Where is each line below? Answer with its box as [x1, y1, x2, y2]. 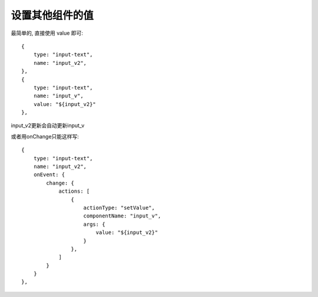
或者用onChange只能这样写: [11, 133, 79, 140]
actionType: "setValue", [83, 204, 155, 211]
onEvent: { [33, 171, 65, 178]
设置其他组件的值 [11, 9, 94, 22]
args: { [83, 221, 105, 227]
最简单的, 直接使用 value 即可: [11, 29, 84, 37]
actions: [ [58, 188, 90, 194]
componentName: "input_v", [83, 213, 161, 219]
